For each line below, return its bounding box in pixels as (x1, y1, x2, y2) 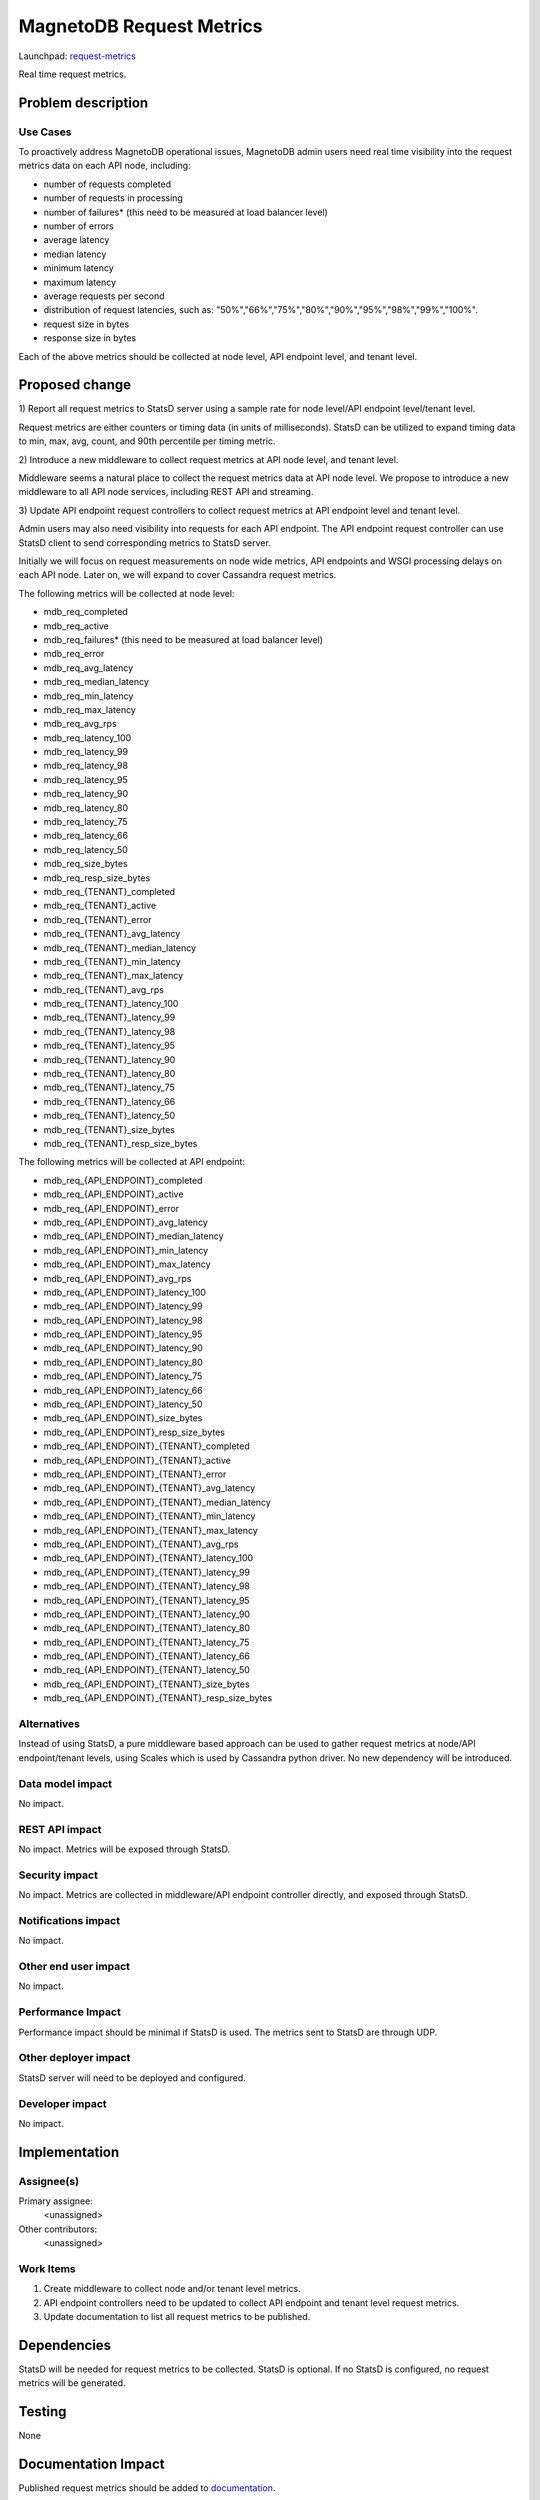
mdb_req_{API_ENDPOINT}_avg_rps (43, 1272, 192, 1284)
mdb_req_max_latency (43, 703, 137, 715)
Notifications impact (18, 1913, 120, 1927)
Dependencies (18, 2336, 112, 2354)
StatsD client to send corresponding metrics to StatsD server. (18, 536, 272, 549)
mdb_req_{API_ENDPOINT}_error (43, 1202, 180, 1214)
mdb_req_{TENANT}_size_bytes (43, 1123, 175, 1135)
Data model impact (18, 1776, 113, 1790)
